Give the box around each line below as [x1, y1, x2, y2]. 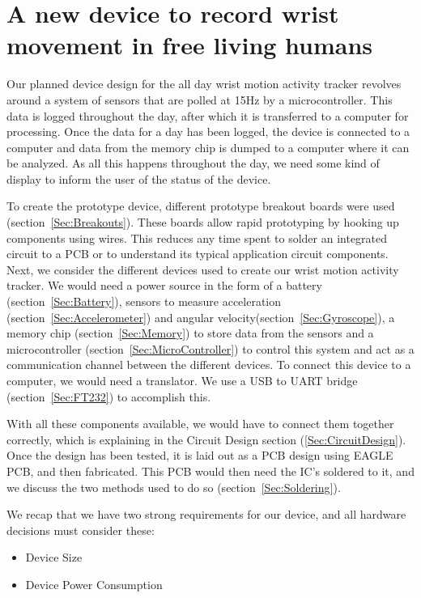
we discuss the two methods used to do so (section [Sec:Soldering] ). [6, 478, 341, 495]
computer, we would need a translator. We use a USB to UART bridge [6, 372, 358, 388]
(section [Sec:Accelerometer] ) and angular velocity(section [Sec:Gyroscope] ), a [6, 308, 395, 325]
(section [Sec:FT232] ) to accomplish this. [6, 388, 211, 405]
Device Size [25, 549, 83, 566]
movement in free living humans [6, 28, 373, 61]
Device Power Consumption [25, 575, 163, 592]
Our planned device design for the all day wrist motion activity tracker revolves [6, 75, 402, 92]
